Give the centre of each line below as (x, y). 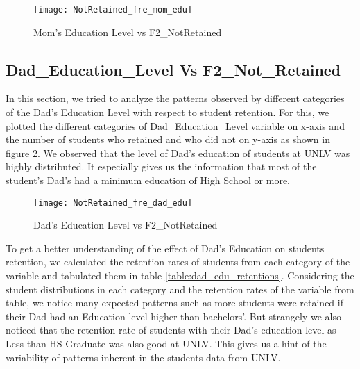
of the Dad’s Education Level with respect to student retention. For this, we (168, 112)
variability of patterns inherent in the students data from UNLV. (143, 357)
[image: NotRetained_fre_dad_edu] (113, 203)
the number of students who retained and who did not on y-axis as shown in (168, 139)
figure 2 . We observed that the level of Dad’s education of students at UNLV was (178, 153)
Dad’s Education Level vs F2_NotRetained (126, 225)
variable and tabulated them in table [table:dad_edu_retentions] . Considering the (180, 276)
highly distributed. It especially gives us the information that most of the (161, 166)
